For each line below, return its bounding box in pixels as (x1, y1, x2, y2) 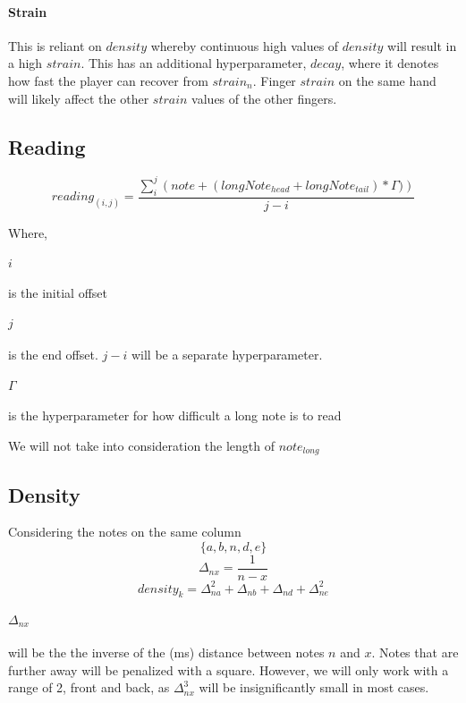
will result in (387, 36, 457, 55)
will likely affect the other (8, 89, 149, 107)
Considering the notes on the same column (8, 522, 241, 541)
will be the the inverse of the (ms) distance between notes (8, 642, 325, 661)
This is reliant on (8, 36, 102, 55)
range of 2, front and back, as (8, 678, 170, 697)
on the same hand (338, 71, 436, 89)
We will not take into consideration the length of (8, 436, 275, 454)
